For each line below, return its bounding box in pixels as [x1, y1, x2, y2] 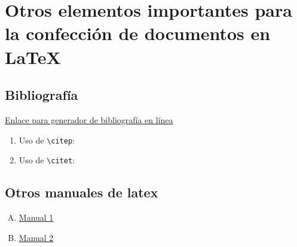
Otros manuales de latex [5, 183, 158, 202]
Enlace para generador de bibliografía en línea [5, 113, 173, 126]
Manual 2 [19, 231, 54, 243]
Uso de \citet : [19, 154, 75, 166]
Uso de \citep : [19, 133, 75, 146]
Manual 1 [19, 211, 54, 224]
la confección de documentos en [5, 21, 271, 45]
